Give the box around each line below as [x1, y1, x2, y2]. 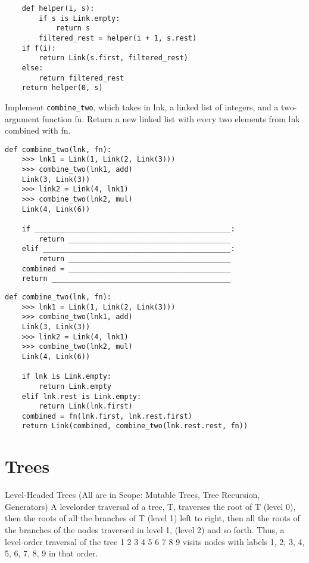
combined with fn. [5, 124, 71, 137]
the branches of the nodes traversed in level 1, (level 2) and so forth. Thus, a [5, 524, 285, 536]
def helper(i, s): [21, 4, 95, 13]
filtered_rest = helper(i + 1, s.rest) [39, 33, 197, 42]
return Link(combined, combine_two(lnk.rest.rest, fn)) [21, 422, 248, 431]
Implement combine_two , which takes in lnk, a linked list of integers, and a [5, 100, 279, 113]
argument [5, 112, 39, 125]
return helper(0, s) [21, 83, 103, 92]
